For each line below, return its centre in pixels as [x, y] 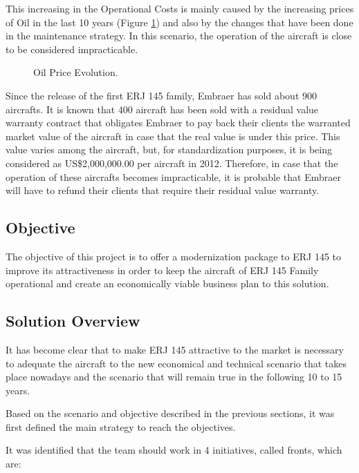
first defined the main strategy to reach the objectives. [121, 426]
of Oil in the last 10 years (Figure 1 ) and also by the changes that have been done [179, 22]
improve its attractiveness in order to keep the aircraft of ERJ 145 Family [162, 270]
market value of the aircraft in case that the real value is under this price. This [173, 136]
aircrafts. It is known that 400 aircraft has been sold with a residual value [162, 109]
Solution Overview [73, 321]
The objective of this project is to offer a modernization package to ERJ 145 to [173, 256]
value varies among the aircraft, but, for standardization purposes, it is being [169, 149]
